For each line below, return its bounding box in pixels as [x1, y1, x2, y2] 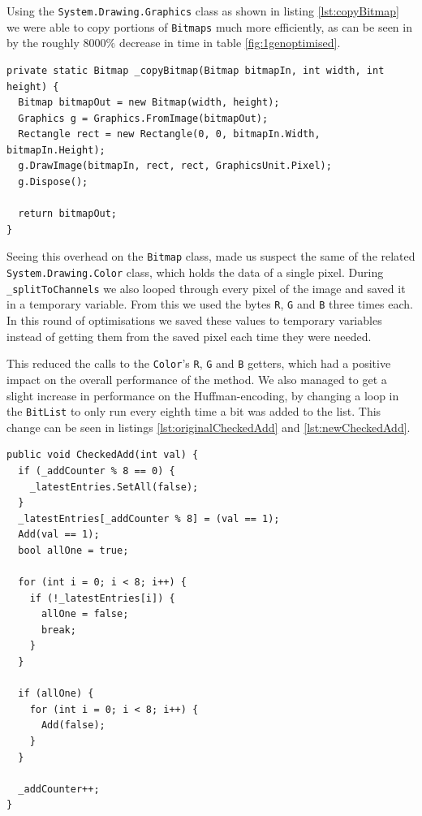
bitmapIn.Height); [6, 144, 105, 156]
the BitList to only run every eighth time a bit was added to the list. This [6, 403, 381, 420]
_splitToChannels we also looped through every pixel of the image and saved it [6, 279, 406, 296]
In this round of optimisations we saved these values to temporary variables [6, 312, 382, 329]
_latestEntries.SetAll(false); [29, 481, 199, 493]
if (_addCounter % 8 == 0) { [18, 464, 175, 477]
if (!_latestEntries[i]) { [29, 592, 175, 604]
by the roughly [6, 34, 80, 51]
